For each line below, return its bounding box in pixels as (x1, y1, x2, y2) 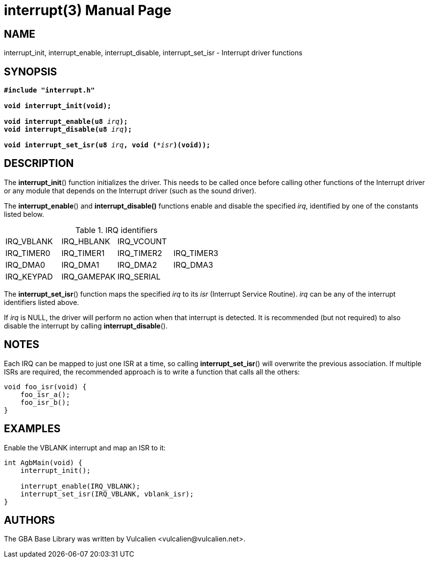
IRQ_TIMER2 (117, 248, 163, 258)
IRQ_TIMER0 (5, 248, 50, 258)
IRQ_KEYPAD (5, 271, 53, 281)
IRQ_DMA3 (173, 259, 214, 270)
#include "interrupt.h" (4, 86, 95, 94)
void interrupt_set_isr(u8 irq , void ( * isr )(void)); (4, 141, 211, 149)
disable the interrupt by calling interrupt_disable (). (4, 321, 168, 330)
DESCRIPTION (4, 157, 74, 170)
